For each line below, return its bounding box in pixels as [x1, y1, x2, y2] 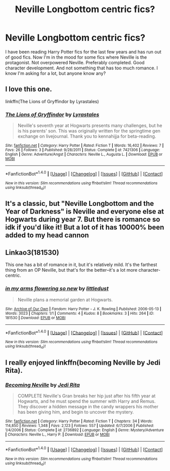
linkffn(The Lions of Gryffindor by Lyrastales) [5, 98, 99, 104]
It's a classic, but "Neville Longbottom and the [5, 199, 154, 208]
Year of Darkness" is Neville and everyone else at [5, 207, 164, 216]
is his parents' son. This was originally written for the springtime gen [17, 128, 161, 134]
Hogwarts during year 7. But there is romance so [5, 215, 160, 224]
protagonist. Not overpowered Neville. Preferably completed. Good [5, 59, 145, 65]
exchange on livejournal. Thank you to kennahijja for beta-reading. [17, 133, 156, 140]
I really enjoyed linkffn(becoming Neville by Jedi [5, 358, 161, 367]
